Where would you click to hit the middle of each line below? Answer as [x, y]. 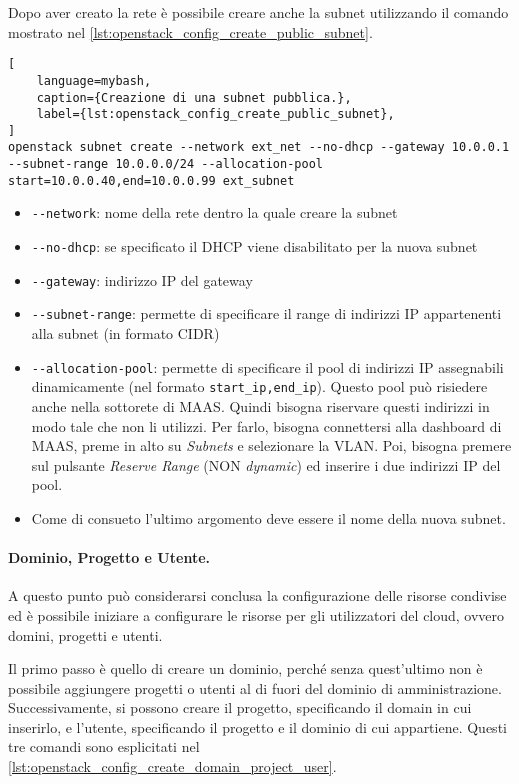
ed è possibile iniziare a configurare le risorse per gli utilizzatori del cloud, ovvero [256, 614]
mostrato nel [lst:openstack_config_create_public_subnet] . [190, 31]
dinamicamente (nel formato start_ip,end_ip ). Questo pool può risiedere [259, 386]
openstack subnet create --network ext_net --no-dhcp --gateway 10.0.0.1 [259, 147]
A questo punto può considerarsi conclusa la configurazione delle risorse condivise [257, 595]
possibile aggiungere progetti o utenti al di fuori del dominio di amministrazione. [255, 687]
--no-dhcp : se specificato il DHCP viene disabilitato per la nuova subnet [254, 246]
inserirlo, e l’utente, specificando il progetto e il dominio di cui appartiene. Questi [257, 726]
